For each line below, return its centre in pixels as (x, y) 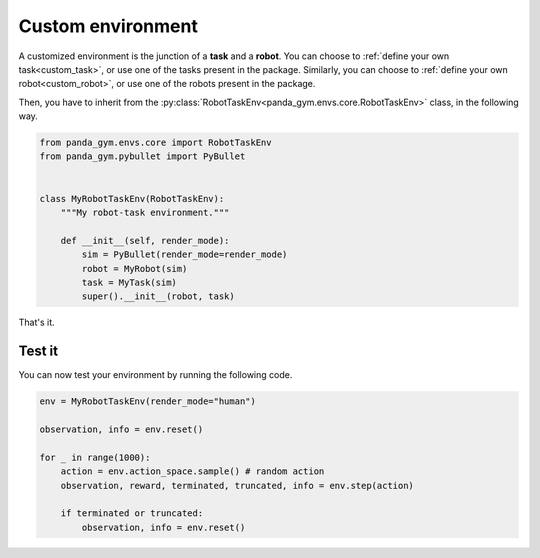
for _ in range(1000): (95, 457)
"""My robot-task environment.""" (145, 213)
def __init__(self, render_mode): (145, 240)
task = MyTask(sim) (129, 282)
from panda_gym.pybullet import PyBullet (142, 156)
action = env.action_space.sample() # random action (192, 471)
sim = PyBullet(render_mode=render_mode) (184, 254)
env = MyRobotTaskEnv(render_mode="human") (148, 401)
